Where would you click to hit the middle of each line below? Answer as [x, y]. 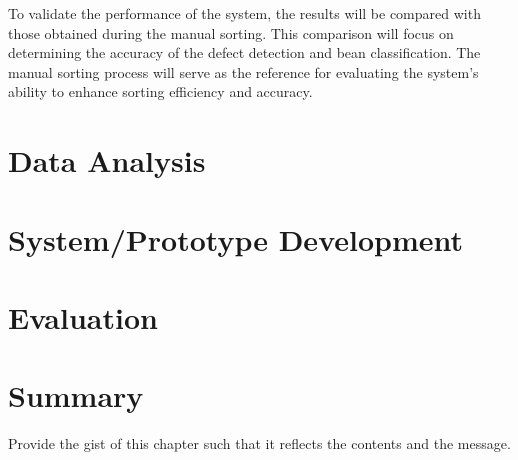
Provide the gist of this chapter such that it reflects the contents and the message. [259, 443]
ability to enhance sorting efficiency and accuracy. [160, 91]
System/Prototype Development [236, 238]
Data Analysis [107, 160]
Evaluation [83, 316]
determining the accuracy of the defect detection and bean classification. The [244, 52]
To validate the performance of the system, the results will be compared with [244, 13]
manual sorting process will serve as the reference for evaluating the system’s [243, 71]
